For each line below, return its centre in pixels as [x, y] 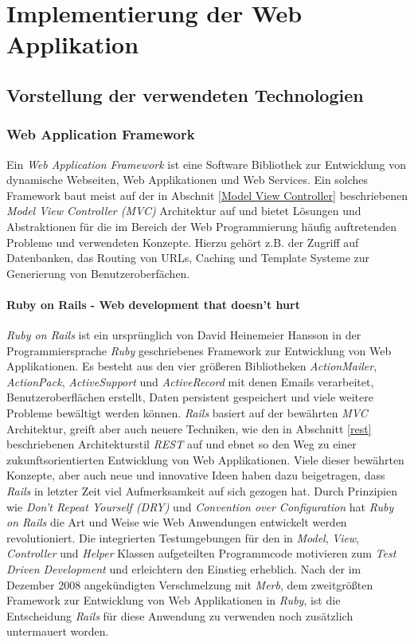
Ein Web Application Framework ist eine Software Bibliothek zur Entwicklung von [206, 164]
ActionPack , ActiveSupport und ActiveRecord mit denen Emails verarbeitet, [190, 381]
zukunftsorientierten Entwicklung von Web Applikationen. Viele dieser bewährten [205, 459]
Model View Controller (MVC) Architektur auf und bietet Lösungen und [184, 211]
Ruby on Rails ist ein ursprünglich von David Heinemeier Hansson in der [184, 335]
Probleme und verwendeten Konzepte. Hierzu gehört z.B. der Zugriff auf [183, 242]
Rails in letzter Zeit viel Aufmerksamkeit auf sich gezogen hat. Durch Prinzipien [202, 491]
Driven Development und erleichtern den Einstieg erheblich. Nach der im [184, 569]
